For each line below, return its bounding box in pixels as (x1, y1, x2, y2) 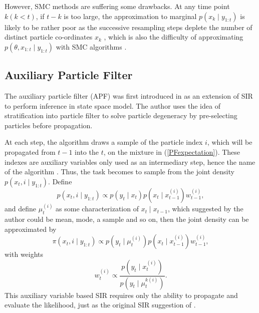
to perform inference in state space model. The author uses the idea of (5, 100, 220, 111)
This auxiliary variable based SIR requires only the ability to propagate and (5, 289, 238, 300)
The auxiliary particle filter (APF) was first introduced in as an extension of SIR (5, 90, 253, 101)
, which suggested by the (167, 203, 243, 214)
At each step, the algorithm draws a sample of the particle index (5, 137, 203, 147)
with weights (5, 249, 44, 259)
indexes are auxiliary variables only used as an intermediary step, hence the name (5, 156, 255, 167)
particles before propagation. (5, 120, 93, 130)
